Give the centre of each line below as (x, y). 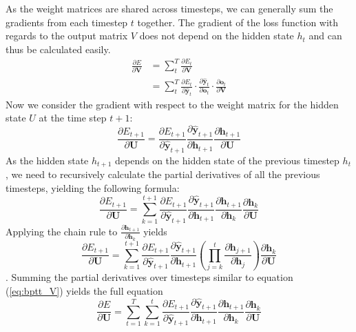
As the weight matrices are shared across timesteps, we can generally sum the (169, 8)
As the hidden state (47, 160)
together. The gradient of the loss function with (238, 22)
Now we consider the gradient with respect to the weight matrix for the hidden (172, 104)
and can (325, 36)
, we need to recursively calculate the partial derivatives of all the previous (163, 174)
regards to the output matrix (67, 36)
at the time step (73, 118)
